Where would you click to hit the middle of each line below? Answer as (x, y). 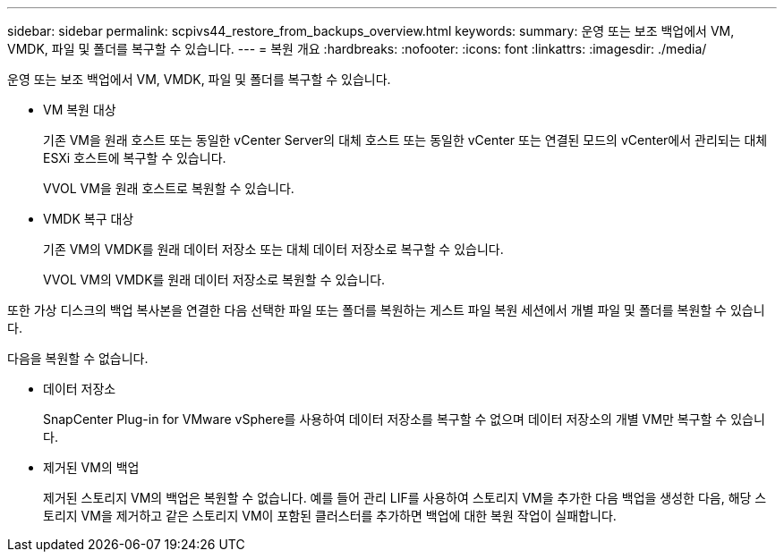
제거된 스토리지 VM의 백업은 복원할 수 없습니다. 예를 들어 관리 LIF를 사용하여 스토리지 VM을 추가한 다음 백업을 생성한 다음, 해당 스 (405, 498)
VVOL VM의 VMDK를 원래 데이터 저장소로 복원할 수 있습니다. (214, 279)
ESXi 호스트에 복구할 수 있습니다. (135, 158)
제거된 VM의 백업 (91, 467)
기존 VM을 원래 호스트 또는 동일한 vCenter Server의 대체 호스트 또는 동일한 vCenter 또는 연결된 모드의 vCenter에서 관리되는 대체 (405, 140)
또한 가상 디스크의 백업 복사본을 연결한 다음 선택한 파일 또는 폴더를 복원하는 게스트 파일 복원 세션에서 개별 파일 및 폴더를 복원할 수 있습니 (386, 310)
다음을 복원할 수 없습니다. (78, 358)
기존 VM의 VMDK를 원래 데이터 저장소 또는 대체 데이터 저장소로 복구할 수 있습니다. (273, 249)
